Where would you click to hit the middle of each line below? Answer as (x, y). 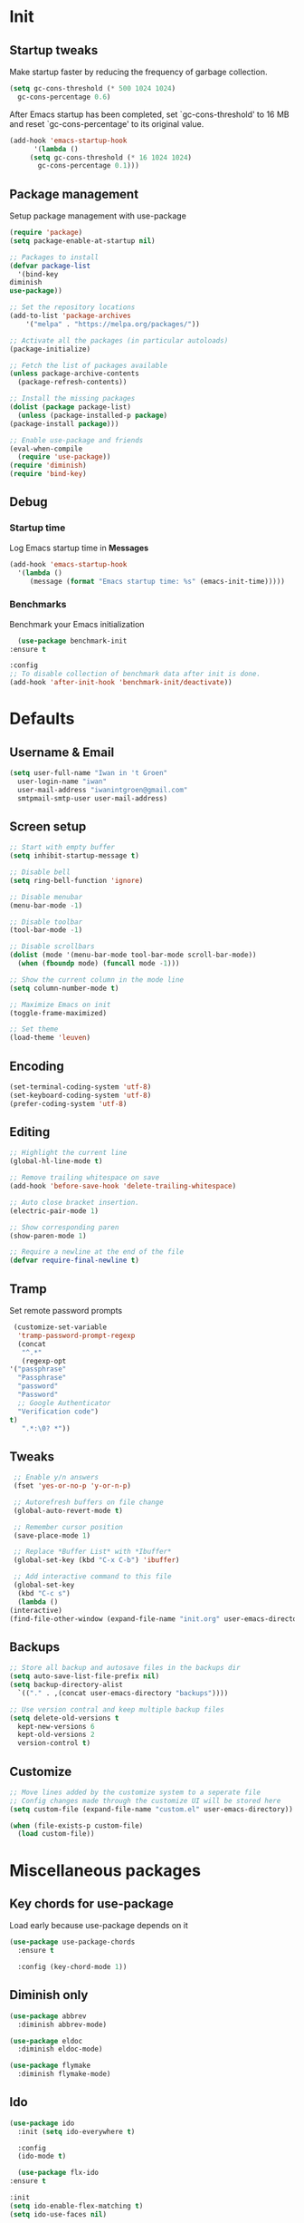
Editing (30, 1132)
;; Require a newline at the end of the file (96, 1252)
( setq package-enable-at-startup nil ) (82, 241)
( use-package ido (42, 2123)
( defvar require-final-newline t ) (75, 1261)
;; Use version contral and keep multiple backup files (117, 1709)
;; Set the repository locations (72, 307)
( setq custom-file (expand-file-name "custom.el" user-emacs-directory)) (152, 1809)
